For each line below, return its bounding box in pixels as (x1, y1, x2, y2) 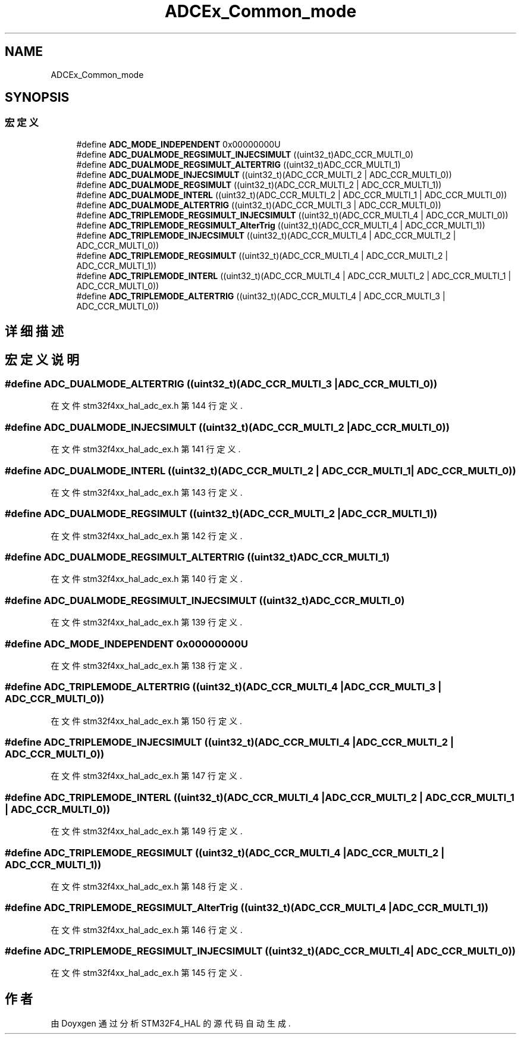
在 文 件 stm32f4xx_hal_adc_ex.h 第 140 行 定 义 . (51, 574, 243, 584)
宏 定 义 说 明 (5, 352, 79, 367)
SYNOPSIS (5, 90, 70, 105)
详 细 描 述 (5, 324, 64, 339)
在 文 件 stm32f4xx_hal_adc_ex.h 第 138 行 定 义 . (51, 660, 243, 671)
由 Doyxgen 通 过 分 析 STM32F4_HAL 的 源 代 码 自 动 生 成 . (51, 1018, 291, 1029)
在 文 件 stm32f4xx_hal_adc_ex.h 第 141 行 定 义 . (51, 444, 241, 455)
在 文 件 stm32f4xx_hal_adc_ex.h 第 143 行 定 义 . (51, 487, 243, 497)
